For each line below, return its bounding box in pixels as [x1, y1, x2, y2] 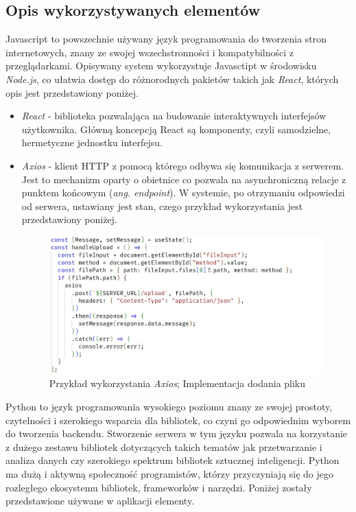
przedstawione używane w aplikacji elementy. [5, 493, 195, 508]
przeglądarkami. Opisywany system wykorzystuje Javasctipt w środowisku [5, 58, 317, 73]
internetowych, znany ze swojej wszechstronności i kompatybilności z [5, 45, 294, 59]
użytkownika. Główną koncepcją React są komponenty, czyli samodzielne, [21, 121, 331, 136]
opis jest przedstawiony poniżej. [5, 85, 139, 100]
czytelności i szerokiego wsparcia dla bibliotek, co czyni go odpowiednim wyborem [5, 412, 351, 427]
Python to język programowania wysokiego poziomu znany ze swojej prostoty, [5, 399, 333, 413]
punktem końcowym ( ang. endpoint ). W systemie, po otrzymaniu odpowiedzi [21, 185, 345, 200]
